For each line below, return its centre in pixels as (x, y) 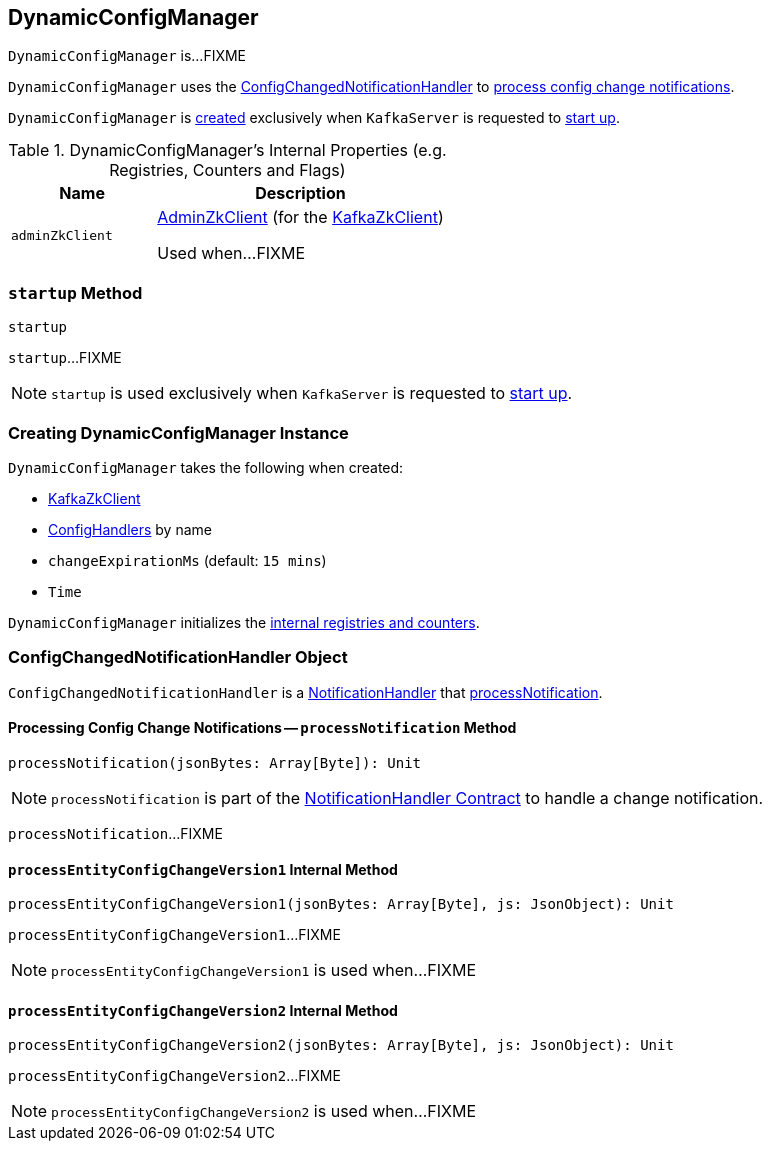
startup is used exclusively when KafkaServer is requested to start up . (312, 393)
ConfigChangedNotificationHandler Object (178, 657)
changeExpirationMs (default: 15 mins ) (187, 560)
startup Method (75, 292)
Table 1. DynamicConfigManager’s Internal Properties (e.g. (227, 150)
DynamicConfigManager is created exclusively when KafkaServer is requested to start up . (314, 118)
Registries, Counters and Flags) (227, 170)
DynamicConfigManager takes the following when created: (206, 467)
